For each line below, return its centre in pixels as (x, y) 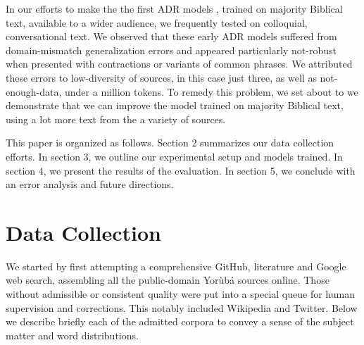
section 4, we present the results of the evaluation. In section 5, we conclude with (181, 170)
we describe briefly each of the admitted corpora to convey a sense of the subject (180, 321)
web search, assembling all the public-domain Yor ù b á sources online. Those (168, 280)
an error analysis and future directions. (90, 184)
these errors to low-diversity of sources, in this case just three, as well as (161, 77)
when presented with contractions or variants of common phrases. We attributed (179, 64)
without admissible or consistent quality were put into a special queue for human (180, 294)
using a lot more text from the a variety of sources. (116, 119)
